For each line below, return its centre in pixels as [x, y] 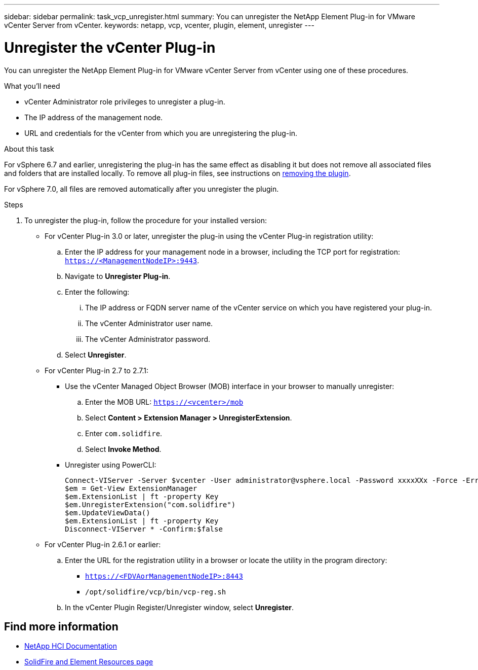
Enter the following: [97, 292]
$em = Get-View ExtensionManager [131, 488]
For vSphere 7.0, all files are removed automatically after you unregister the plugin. [142, 189]
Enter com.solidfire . [124, 433]
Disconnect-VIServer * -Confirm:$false [144, 529]
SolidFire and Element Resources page [89, 662]
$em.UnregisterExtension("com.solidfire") [150, 504]
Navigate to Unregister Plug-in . [118, 276]
